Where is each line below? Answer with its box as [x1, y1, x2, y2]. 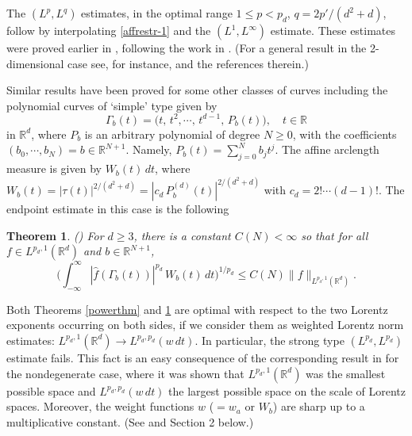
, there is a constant [133, 227, 231, 243]
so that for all [301, 227, 368, 243]
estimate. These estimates [270, 22, 396, 38]
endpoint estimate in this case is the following [6, 201, 229, 217]
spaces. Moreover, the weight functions [6, 398, 194, 415]
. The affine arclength [275, 141, 379, 158]
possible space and [6, 382, 96, 399]
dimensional [6, 55, 64, 71]
